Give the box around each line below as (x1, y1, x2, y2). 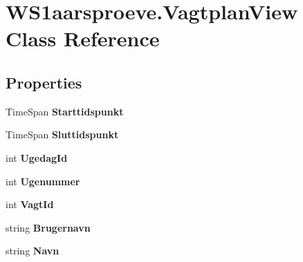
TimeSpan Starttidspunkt (6, 104, 124, 118)
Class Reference (6, 24, 160, 53)
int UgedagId (6, 150, 68, 165)
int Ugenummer (6, 174, 80, 188)
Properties (6, 71, 82, 93)
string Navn (6, 243, 59, 258)
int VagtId (6, 197, 54, 212)
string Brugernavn (6, 220, 91, 234)
